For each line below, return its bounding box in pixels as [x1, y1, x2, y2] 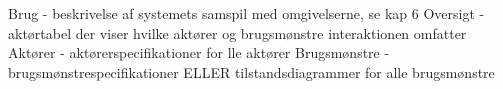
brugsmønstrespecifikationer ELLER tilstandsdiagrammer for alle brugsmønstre [8, 61, 495, 82]
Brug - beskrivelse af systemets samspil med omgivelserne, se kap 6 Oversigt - [8, 3, 485, 23]
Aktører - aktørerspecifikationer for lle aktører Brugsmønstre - [8, 42, 390, 63]
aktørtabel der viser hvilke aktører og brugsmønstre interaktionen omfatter [8, 22, 467, 43]
